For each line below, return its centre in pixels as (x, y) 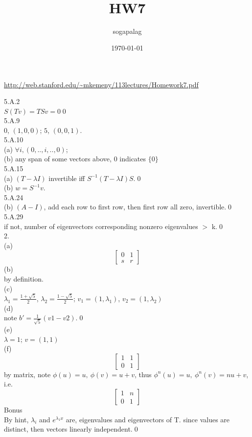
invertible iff (67, 178)
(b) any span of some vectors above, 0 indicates (75, 159)
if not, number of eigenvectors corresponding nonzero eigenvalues (101, 226)
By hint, (16, 419)
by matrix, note (27, 374)
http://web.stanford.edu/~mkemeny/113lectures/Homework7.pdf (101, 85)
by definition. (24, 279)
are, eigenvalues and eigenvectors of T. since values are (148, 419)
